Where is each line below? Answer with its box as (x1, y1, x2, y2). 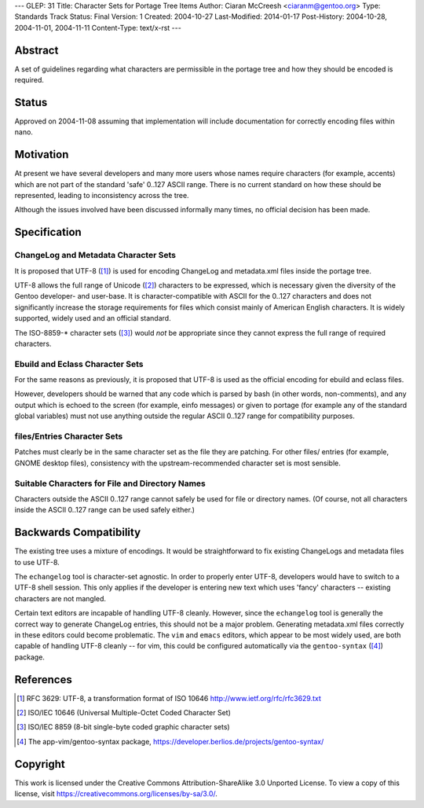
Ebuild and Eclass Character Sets (14, 358, 144, 369)
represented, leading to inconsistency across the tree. (14, 191, 189, 200)
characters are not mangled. (14, 593, 106, 603)
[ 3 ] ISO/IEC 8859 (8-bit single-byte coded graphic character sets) (16, 722, 231, 732)
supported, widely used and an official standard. (14, 314, 172, 323)
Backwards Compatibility (14, 526, 141, 539)
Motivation (14, 148, 69, 161)
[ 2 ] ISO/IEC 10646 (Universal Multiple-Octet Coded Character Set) (16, 708, 232, 718)
